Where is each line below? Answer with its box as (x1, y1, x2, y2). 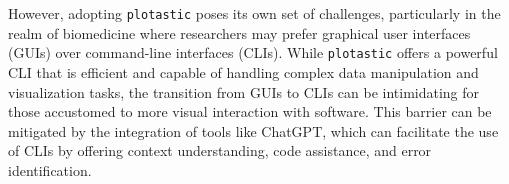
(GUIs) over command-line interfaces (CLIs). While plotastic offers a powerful (8, 42, 498, 63)
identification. (8, 159, 92, 180)
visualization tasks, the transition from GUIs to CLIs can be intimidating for (8, 81, 480, 102)
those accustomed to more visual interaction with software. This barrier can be (8, 101, 492, 122)
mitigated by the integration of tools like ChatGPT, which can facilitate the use (8, 120, 499, 141)
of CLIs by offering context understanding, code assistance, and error (8, 140, 432, 161)
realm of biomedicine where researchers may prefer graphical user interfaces (8, 22, 471, 43)
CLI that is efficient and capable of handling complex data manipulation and (8, 61, 479, 82)
